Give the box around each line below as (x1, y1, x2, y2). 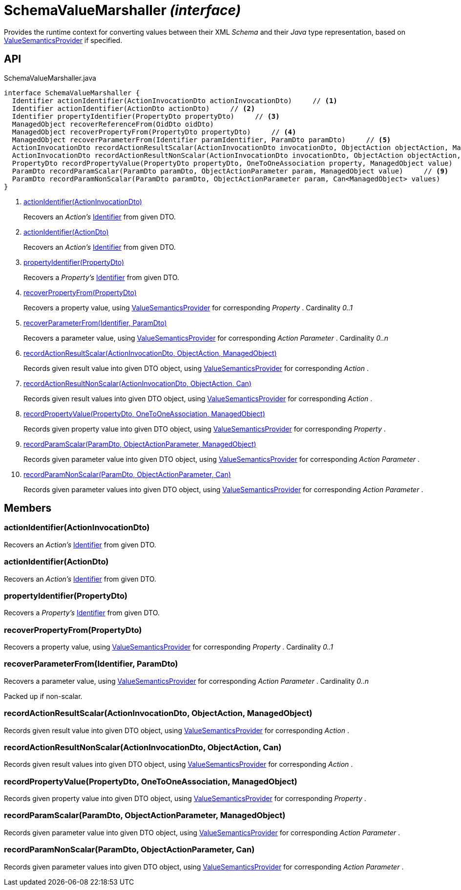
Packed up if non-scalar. (4, 692, 83, 700)
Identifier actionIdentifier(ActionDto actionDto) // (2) (12, 104, 255, 112)
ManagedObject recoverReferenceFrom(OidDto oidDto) (12, 120, 214, 128)
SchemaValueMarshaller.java (4, 73, 96, 82)
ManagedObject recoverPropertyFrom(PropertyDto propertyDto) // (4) (12, 128, 296, 136)
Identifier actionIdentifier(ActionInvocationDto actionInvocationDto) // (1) (12, 96, 337, 105)
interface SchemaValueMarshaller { (4, 88, 140, 97)
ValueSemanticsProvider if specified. (4, 36, 123, 44)
